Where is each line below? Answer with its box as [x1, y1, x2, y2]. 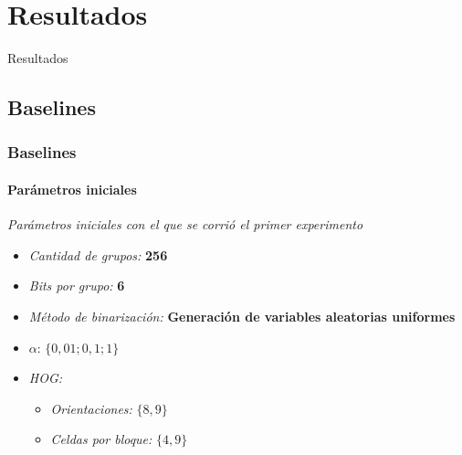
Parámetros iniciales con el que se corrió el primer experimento [7, 215, 363, 234]
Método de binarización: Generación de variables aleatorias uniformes [28, 306, 456, 325]
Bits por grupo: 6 [28, 276, 125, 295]
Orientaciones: [50, 398, 132, 418]
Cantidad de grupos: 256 [28, 245, 168, 264]
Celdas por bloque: [50, 429, 152, 449]
